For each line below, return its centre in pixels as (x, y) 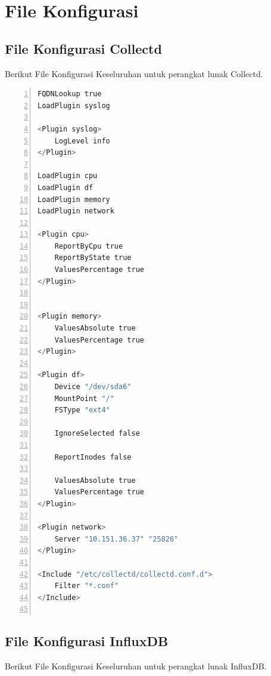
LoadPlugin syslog (74, 105)
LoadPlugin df (66, 187)
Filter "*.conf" (87, 586)
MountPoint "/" (84, 398)
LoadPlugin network (76, 211)
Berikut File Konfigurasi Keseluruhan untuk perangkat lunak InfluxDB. (136, 666)
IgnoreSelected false (97, 434)
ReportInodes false (93, 457)
